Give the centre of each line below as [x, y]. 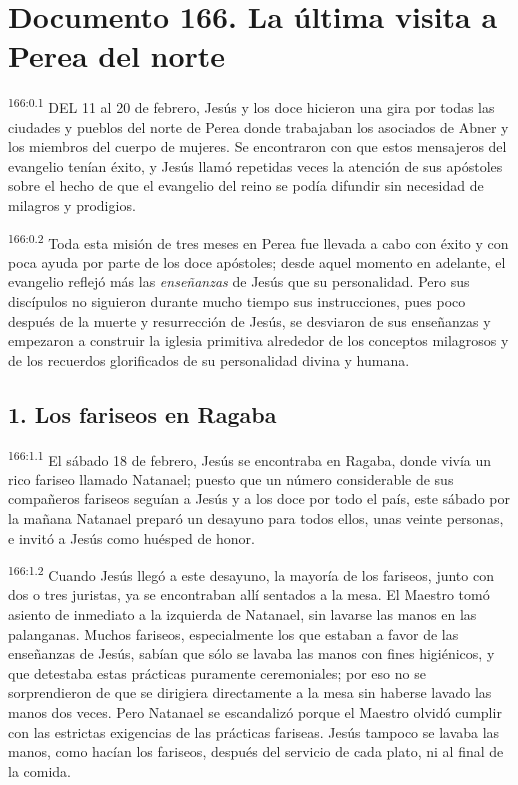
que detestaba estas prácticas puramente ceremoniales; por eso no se [217, 672]
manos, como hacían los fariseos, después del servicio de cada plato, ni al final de [256, 751]
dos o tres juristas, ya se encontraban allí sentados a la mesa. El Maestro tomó [249, 594]
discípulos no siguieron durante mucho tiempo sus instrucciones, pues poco [237, 300]
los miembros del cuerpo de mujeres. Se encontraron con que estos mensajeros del [257, 146]
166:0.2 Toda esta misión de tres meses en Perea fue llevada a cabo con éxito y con [258, 241]
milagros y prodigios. [72, 204]
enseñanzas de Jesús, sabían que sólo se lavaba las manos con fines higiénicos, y [251, 653]
